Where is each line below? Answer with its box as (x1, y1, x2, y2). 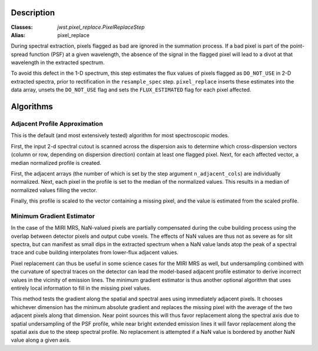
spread (11, 51, 28, 58)
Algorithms (11, 102, 53, 112)
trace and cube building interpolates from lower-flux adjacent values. (11, 249, 179, 256)
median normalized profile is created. (11, 159, 101, 166)
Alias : (11, 31, 26, 38)
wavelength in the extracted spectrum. (11, 59, 105, 66)
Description (11, 8, 55, 18)
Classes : (11, 24, 33, 31)
